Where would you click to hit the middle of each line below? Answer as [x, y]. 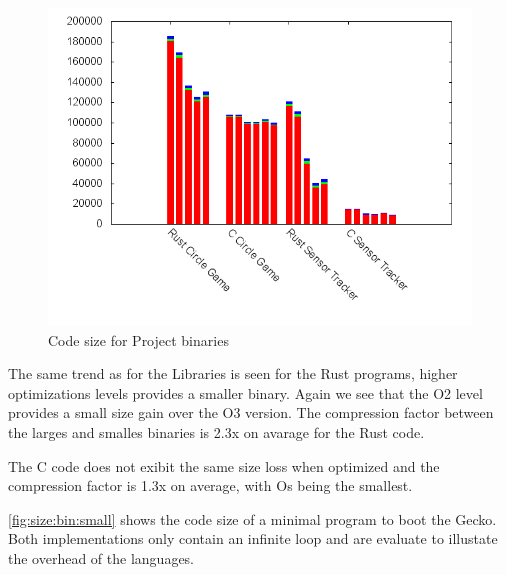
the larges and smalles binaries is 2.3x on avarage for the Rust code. [216, 431]
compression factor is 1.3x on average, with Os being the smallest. [210, 485]
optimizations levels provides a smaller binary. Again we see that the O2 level [245, 392]
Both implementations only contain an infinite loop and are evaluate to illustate [253, 538]
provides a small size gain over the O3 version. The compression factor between [251, 412]
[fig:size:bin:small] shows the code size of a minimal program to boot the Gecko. [252, 518]
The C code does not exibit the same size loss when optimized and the [224, 465]
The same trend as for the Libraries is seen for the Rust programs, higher [233, 373]
